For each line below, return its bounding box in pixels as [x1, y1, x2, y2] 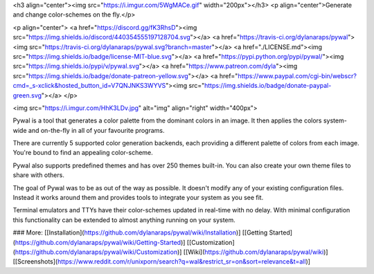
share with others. [12, 171, 65, 179]
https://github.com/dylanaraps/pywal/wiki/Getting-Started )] [15, 238, 186, 246]
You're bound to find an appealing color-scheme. [12, 149, 154, 157]
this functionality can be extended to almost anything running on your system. [12, 215, 235, 224]
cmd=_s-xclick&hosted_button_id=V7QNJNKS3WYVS [12, 82, 166, 90]
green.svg [12, 91, 42, 100]
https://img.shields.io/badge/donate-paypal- [204, 82, 332, 90]
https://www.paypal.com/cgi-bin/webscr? [238, 71, 357, 80]
